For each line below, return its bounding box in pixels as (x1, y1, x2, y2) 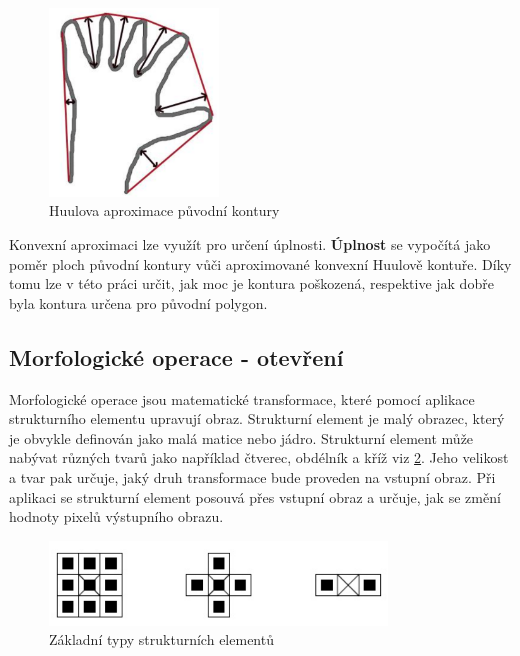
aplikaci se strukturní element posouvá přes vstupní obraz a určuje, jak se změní (9, 486, 501, 507)
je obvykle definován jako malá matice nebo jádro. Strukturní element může (9, 427, 474, 448)
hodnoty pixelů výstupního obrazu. (9, 506, 224, 527)
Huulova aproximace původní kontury (49, 200, 280, 221)
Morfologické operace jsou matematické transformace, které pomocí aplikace (9, 388, 475, 409)
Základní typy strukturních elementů (49, 629, 274, 650)
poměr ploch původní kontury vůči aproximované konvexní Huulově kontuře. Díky (9, 253, 512, 274)
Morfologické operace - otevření (9, 341, 344, 372)
